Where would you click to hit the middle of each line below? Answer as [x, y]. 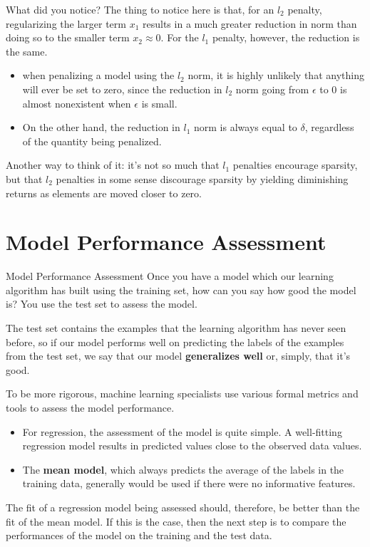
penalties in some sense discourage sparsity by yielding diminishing [202, 178]
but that [24, 178]
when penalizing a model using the [98, 75]
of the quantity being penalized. [92, 141]
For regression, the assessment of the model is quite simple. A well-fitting [182, 431]
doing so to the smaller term [68, 37]
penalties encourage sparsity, [295, 165]
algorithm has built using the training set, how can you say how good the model [181, 290]
